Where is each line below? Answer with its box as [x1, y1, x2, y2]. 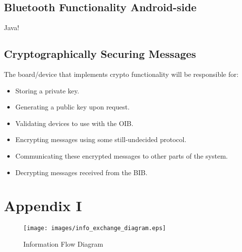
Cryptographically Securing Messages [4, 46, 196, 61]
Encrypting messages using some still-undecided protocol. [15, 134, 187, 144]
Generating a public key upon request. [15, 102, 130, 112]
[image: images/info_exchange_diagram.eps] [23, 225, 166, 232]
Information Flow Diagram [23, 238, 104, 249]
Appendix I [4, 196, 82, 216]
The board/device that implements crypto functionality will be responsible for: [4, 69, 239, 79]
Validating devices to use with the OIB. [15, 118, 134, 128]
